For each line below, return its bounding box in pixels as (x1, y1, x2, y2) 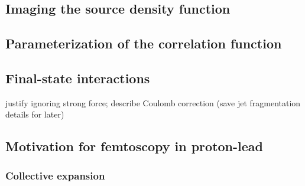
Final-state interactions (5, 68, 150, 87)
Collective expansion (5, 168, 105, 182)
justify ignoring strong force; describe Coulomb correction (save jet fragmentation (5, 96, 301, 109)
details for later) (5, 108, 64, 120)
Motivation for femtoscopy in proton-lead (5, 137, 263, 155)
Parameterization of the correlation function (5, 34, 282, 53)
